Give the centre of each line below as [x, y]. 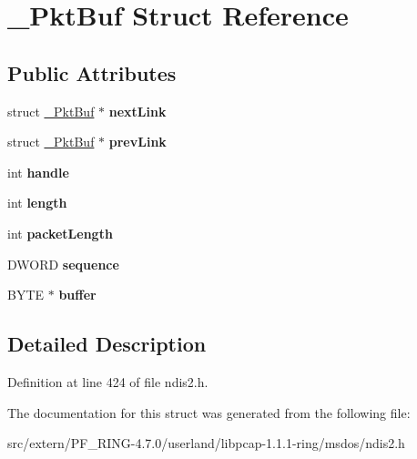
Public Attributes [92, 72]
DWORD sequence [63, 264]
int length [37, 203]
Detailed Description [107, 344]
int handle [38, 172]
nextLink [137, 111]
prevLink [137, 142]
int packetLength [60, 233]
